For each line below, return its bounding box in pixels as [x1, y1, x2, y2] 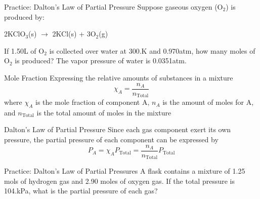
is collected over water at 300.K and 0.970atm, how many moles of [49, 45, 255, 56]
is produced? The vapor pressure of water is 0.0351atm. [15, 55, 187, 66]
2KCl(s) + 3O [52, 28, 96, 39]
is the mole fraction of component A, [35, 97, 150, 107]
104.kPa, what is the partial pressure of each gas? [4, 185, 158, 196]
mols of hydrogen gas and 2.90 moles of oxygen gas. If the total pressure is [4, 175, 235, 186]
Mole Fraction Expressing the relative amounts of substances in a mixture [4, 72, 233, 83]
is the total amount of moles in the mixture [36, 107, 171, 117]
